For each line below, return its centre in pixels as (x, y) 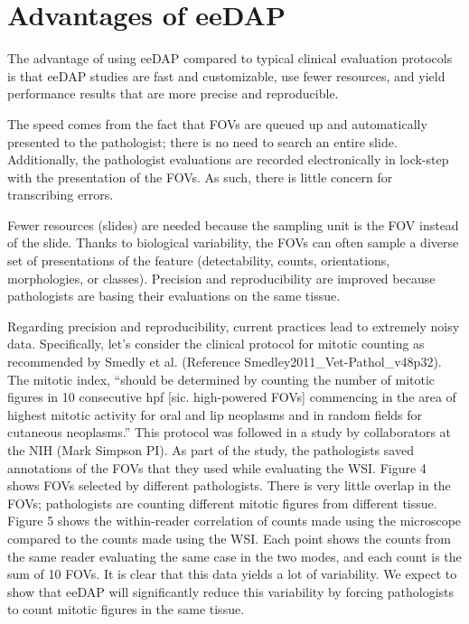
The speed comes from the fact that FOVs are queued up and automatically (217, 123)
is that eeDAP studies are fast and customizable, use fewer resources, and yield (226, 75)
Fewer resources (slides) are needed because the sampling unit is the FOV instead (233, 224)
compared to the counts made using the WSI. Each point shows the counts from (230, 538)
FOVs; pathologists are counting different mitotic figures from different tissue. (222, 503)
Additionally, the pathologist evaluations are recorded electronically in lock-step (228, 159)
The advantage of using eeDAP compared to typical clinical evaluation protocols (230, 58)
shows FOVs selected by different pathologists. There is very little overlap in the (229, 485)
